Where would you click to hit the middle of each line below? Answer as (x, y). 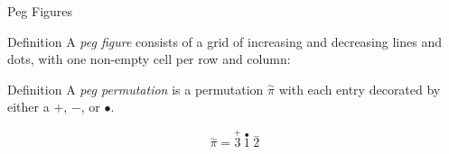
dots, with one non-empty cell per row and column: (149, 59)
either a (28, 107)
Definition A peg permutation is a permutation (136, 89)
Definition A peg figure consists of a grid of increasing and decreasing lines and (224, 41)
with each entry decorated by (360, 89)
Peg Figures (40, 11)
